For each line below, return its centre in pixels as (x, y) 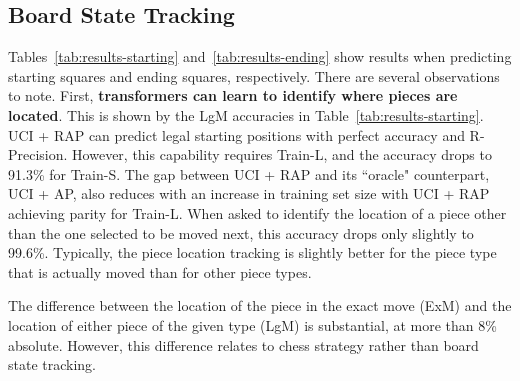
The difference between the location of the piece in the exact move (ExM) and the (260, 305)
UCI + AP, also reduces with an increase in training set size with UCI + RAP (249, 193)
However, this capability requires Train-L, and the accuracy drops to (282, 154)
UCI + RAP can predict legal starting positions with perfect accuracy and (236, 134)
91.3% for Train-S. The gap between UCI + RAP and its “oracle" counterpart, (249, 173)
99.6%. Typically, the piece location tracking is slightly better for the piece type (252, 252)
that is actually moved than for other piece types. (160, 271)
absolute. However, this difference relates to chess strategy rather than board (243, 344)
